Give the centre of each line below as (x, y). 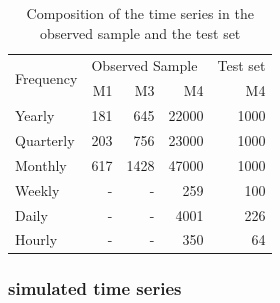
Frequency (46, 77)
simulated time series (95, 288)
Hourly (36, 239)
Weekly (37, 189)
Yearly (35, 115)
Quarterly (45, 139)
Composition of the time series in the (140, 13)
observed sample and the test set (140, 32)
